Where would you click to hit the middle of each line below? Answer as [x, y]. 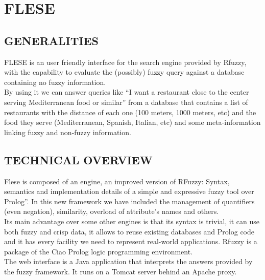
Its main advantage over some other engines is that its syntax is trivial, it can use [132, 221]
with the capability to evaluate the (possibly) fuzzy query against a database [124, 72]
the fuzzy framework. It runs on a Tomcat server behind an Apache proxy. [121, 271]
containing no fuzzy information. [55, 82]
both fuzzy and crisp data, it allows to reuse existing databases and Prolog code [129, 231]
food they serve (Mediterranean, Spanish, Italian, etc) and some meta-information [132, 122]
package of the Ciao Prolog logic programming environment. [99, 251]
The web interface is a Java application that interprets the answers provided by [128, 261]
